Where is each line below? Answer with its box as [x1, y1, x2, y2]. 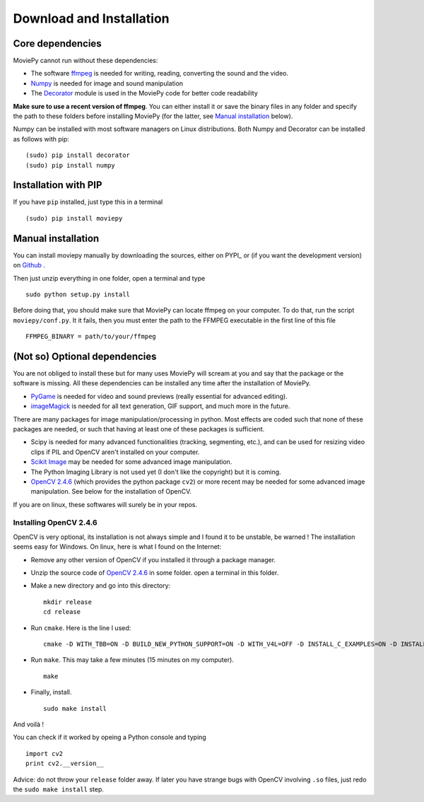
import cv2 [25, 750, 64, 757]
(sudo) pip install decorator [25, 151, 131, 159]
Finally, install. [30, 688, 72, 697]
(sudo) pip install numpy [25, 161, 116, 169]
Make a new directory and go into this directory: [30, 581, 171, 590]
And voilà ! [13, 720, 45, 728]
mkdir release [43, 598, 92, 606]
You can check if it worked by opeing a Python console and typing [13, 733, 206, 742]
